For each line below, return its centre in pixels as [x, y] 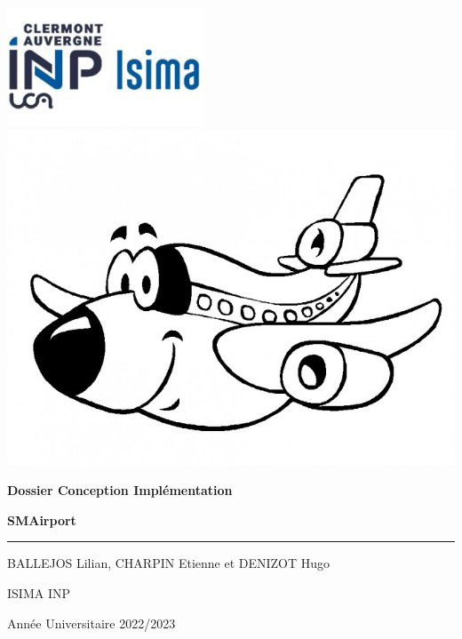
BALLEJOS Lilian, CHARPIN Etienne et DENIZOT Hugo [169, 563]
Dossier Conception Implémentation [120, 490]
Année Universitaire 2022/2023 [92, 623]
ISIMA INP [39, 592]
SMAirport [42, 519]
